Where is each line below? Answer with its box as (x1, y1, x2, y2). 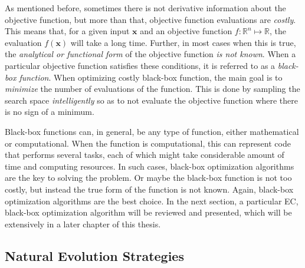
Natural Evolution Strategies (5, 246, 184, 264)
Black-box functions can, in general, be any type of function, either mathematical (5, 125, 299, 137)
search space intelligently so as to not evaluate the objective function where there (5, 94, 299, 106)
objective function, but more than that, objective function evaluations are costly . (5, 13, 296, 25)
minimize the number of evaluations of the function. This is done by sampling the (5, 82, 300, 95)
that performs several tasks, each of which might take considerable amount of (5, 148, 284, 161)
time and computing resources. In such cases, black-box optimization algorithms (5, 160, 294, 172)
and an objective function (140, 25, 232, 37)
